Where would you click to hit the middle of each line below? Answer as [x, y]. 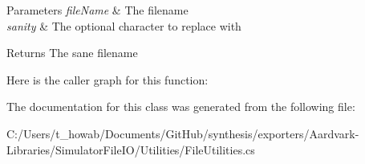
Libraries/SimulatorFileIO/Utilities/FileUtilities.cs [131, 149]
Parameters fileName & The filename [97, 10]
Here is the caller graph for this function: [107, 79]
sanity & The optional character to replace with [124, 25]
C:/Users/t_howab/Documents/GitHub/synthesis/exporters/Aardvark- [183, 133]
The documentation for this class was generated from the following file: [181, 107]
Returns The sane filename [72, 53]
